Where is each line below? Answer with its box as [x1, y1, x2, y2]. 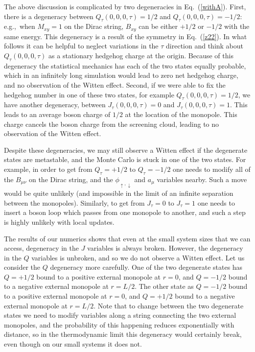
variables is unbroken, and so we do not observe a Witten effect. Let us [31, 252, 245, 262]
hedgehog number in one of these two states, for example [4, 89, 174, 99]
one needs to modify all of [173, 164, 251, 174]
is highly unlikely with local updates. [4, 216, 115, 227]
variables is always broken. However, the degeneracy [87, 243, 243, 253]
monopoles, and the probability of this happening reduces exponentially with [4, 319, 234, 329]
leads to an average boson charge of [4, 109, 111, 119]
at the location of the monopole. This [125, 109, 237, 119]
